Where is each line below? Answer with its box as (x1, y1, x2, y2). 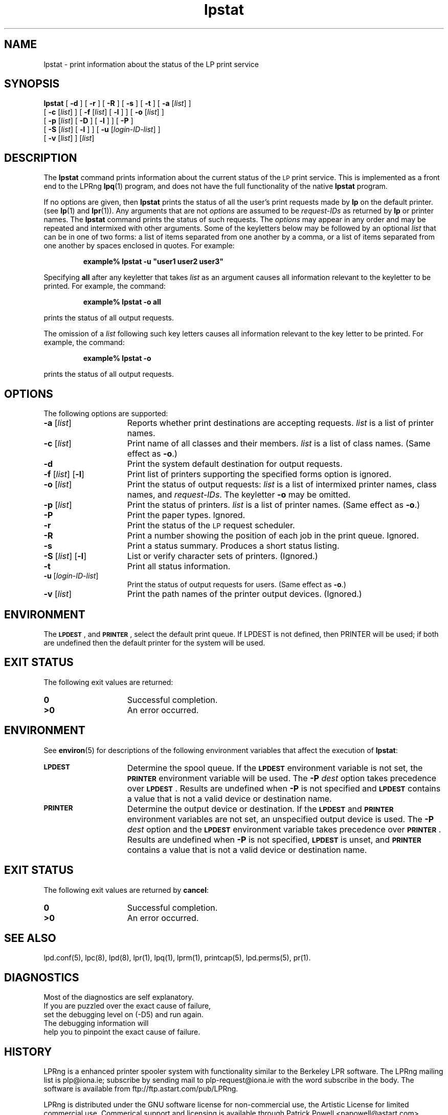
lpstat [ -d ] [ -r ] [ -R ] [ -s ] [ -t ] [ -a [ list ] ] (43, 99, 191, 108)
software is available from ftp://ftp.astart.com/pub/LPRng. (43, 1084, 238, 1093)
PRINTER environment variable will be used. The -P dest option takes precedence (127, 773, 437, 783)
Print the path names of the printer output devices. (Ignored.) (127, 589, 362, 599)
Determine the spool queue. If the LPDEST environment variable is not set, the (127, 762, 423, 773)
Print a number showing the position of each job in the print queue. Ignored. (127, 530, 419, 541)
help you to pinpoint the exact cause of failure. (43, 1027, 200, 1037)
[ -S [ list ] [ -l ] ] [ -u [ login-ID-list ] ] (43, 125, 161, 134)
